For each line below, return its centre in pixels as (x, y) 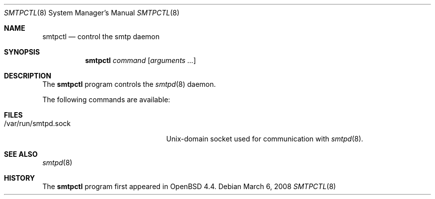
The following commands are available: (106, 99)
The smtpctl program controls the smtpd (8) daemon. (129, 84)
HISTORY (20, 178)
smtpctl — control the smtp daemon (101, 36)
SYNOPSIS (22, 52)
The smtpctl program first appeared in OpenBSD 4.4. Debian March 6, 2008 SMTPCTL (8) (189, 186)
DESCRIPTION (28, 76)
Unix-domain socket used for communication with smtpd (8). (265, 139)
